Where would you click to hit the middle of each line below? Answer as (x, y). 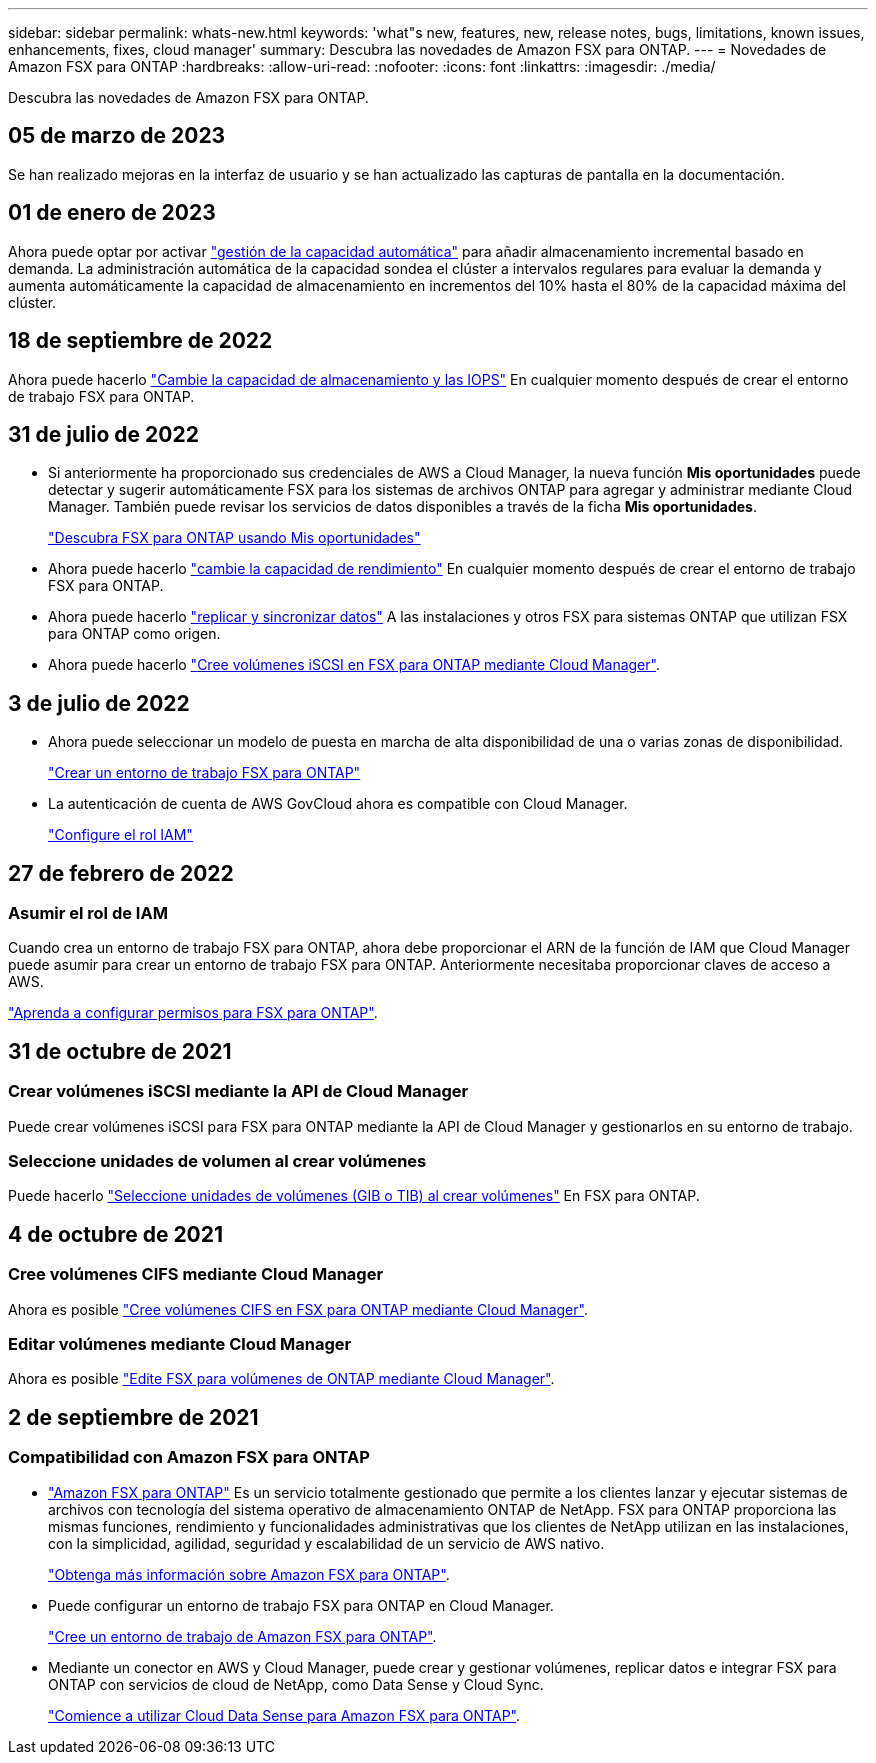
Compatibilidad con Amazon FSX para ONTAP (189, 1457)
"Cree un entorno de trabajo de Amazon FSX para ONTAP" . (242, 1636)
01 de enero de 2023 (112, 213)
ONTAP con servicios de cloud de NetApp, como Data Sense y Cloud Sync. (296, 1684)
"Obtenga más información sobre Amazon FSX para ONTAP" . (249, 1574)
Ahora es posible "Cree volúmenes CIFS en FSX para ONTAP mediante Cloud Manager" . (298, 1309)
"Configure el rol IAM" (120, 835)
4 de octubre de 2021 (116, 1234)
